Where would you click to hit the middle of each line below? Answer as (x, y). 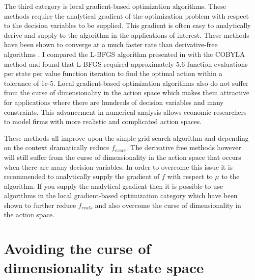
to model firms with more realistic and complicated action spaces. (103, 121)
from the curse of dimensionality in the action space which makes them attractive (127, 92)
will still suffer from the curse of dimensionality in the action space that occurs (123, 157)
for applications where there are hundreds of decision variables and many (114, 102)
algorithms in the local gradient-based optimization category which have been (121, 195)
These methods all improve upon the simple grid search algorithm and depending (126, 138)
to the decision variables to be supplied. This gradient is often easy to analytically (127, 25)
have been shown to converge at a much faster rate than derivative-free (111, 44)
